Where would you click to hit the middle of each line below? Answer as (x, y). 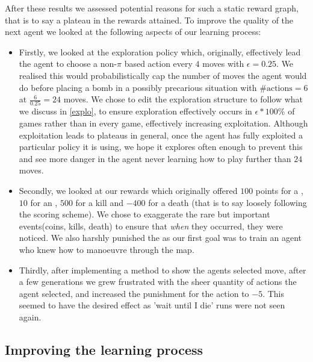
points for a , (279, 191)
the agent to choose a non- (68, 64)
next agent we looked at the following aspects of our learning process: (133, 32)
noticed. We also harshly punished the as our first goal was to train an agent (160, 238)
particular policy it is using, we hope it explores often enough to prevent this (161, 147)
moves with (223, 64)
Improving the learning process (104, 349)
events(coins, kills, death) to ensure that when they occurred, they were (151, 226)
